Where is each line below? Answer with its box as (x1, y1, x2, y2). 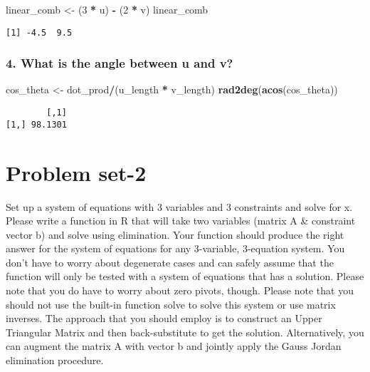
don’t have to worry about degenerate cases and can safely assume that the (6, 254, 334, 269)
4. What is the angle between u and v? (6, 54, 233, 72)
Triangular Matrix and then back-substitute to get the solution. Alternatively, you (6, 324, 364, 339)
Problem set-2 (6, 157, 147, 187)
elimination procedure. (6, 353, 104, 368)
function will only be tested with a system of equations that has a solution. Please (6, 269, 364, 284)
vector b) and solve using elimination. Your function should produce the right (6, 227, 344, 242)
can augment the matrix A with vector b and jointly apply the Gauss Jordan (6, 339, 342, 353)
